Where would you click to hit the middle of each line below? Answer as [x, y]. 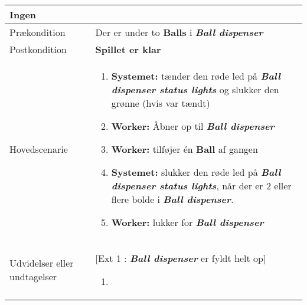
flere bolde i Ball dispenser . [172, 199]
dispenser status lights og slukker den [195, 89]
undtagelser [33, 276]
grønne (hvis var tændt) [161, 103]
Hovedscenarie [39, 149]
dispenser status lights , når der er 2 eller [201, 186]
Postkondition [38, 49]
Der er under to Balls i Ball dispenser [179, 32]
